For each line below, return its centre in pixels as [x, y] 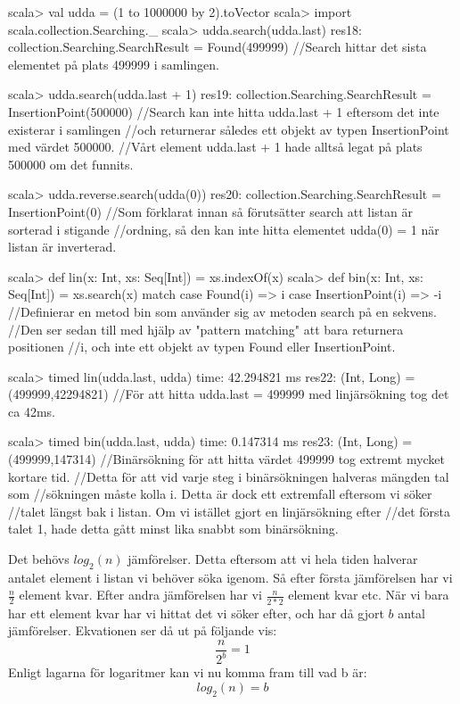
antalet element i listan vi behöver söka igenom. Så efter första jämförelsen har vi [230, 577]
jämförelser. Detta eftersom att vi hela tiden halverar [273, 559]
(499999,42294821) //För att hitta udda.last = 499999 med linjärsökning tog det [229, 394]
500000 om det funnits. [71, 164]
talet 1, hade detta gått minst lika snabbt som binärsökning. [173, 529]
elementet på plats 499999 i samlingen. [114, 64]
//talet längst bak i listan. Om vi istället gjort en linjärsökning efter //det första [230, 511]
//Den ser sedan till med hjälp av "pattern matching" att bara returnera [206, 329]
